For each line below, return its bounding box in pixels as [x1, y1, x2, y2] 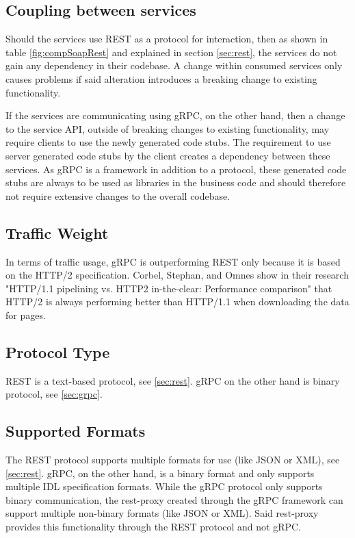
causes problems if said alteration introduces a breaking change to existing [5, 71, 317, 86]
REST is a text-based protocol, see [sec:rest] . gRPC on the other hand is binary [5, 373, 340, 387]
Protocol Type [5, 341, 110, 362]
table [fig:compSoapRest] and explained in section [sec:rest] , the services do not [5, 44, 337, 59]
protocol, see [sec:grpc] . [5, 387, 103, 401]
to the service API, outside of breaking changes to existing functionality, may [5, 121, 330, 136]
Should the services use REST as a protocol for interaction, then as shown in [5, 31, 328, 46]
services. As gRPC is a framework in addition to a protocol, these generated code [5, 162, 347, 176]
